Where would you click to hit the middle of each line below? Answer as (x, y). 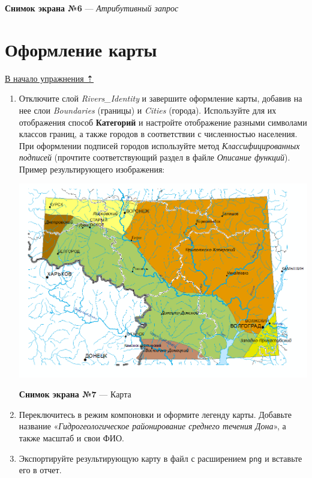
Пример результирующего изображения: (92, 169)
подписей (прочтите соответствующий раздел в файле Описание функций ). (154, 157)
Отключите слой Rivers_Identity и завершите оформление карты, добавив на (160, 98)
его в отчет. (40, 470)
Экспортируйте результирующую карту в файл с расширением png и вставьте (160, 458)
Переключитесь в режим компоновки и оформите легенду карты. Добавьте (155, 414)
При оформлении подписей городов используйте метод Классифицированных (159, 145)
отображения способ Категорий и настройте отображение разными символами (163, 122)
